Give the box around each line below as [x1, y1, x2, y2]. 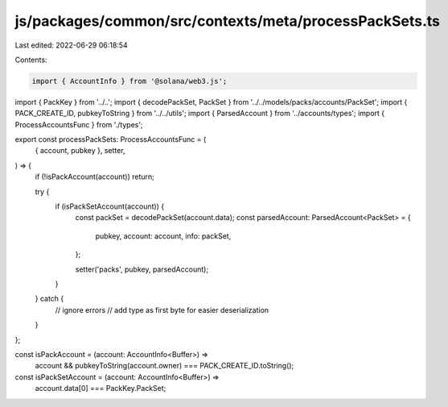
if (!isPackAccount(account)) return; [35, 172, 154, 181]
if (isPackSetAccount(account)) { [55, 201, 165, 211]
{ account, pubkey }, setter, [35, 146, 125, 156]
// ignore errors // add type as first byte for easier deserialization [55, 305, 269, 314]
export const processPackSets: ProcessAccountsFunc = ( [14, 135, 207, 144]
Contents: [14, 55, 47, 64]
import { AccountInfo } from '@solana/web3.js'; [31, 77, 228, 85]
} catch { [35, 294, 64, 304]
